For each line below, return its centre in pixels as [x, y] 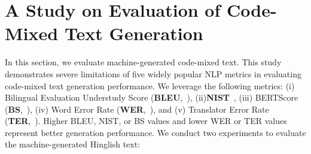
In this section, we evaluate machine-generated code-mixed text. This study [143, 62]
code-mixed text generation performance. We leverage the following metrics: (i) [150, 85]
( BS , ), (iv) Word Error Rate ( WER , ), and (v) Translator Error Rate [137, 109]
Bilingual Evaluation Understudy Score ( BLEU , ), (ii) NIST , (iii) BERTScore [152, 97]
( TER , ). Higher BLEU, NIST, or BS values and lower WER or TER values [146, 121]
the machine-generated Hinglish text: [73, 144]
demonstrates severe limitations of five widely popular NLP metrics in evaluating [153, 73]
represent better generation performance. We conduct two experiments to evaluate [155, 132]
